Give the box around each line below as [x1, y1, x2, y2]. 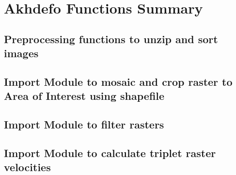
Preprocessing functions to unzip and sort [4, 31, 218, 46]
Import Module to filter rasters [4, 117, 164, 132]
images [4, 46, 39, 61]
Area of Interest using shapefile [4, 88, 165, 103]
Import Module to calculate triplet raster [4, 145, 216, 160]
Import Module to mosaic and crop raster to [4, 74, 233, 89]
